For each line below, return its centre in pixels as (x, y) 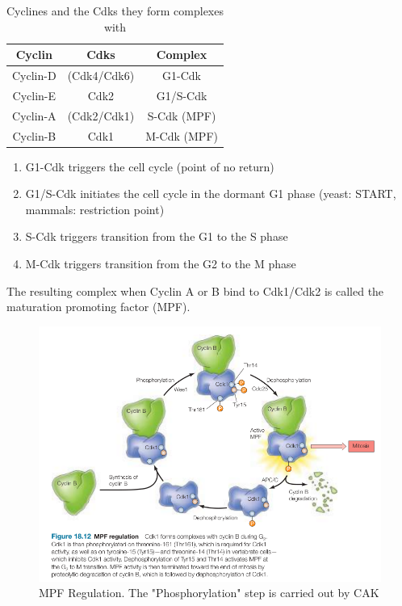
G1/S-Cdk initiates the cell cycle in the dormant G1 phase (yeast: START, (211, 194)
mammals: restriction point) (95, 209)
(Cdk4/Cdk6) (101, 76)
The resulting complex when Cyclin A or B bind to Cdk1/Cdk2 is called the (195, 290)
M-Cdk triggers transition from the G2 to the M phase (161, 264)
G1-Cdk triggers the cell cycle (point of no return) (150, 166)
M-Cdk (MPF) (182, 135)
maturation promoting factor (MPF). (98, 307)
